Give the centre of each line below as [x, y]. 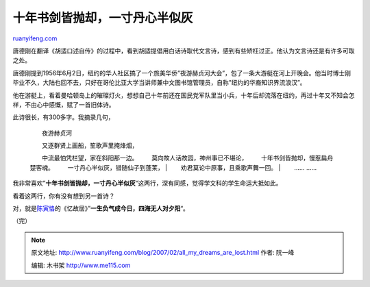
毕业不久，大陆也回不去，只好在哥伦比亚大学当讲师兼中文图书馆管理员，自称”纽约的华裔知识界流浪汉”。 [159, 83]
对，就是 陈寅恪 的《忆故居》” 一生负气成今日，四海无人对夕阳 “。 [101, 208]
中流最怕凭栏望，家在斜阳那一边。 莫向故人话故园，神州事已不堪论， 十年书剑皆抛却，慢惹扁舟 [187, 158]
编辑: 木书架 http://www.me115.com [81, 265]
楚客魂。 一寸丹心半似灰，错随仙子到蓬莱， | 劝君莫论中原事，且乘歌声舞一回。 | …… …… [173, 167]
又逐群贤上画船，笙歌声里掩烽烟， [90, 146]
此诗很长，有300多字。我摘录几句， [63, 117]
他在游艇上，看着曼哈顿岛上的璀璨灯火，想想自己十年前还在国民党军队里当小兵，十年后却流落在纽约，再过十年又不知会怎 [184, 95]
